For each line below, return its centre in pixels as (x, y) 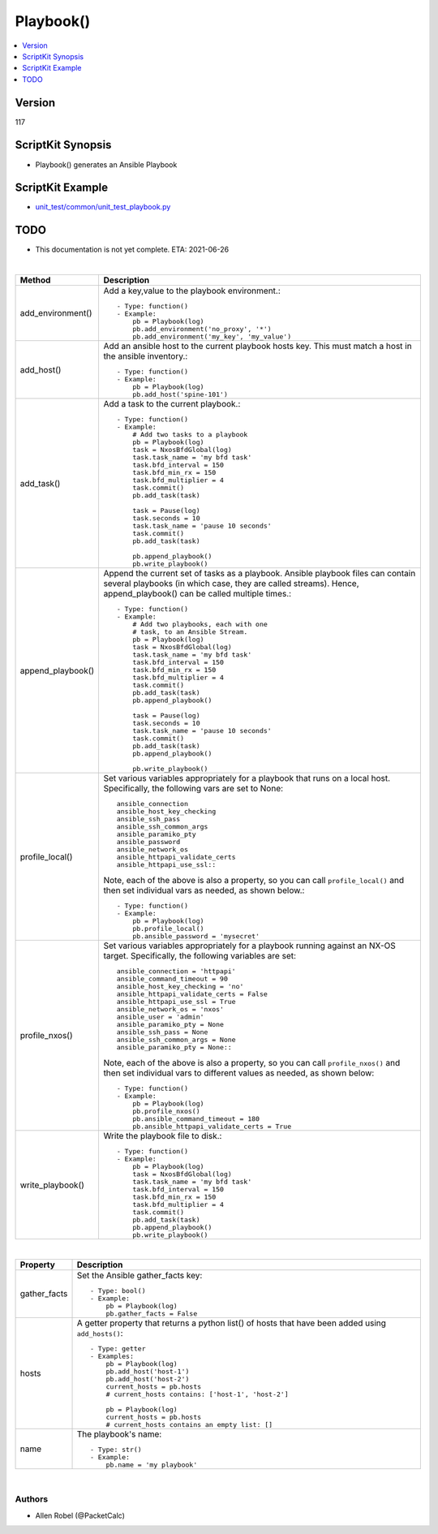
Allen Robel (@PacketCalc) (80, 1515)
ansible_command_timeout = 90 (172, 979)
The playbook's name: (119, 1434)
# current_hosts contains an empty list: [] (189, 1424)
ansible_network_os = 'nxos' (170, 1009)
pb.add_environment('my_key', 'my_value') (212, 337)
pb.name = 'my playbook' (152, 1465)
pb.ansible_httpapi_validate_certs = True (212, 1127)
